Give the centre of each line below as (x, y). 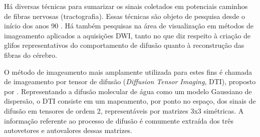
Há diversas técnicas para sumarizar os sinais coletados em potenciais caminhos (126, 6)
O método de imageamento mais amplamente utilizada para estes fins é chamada (128, 71)
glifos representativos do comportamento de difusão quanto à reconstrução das (124, 45)
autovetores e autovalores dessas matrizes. (68, 130)
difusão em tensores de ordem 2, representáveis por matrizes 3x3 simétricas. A (124, 110)
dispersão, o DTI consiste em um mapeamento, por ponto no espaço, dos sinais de (130, 101)
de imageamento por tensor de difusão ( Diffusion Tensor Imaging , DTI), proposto (130, 81)
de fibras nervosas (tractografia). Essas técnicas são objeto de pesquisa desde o (125, 16)
